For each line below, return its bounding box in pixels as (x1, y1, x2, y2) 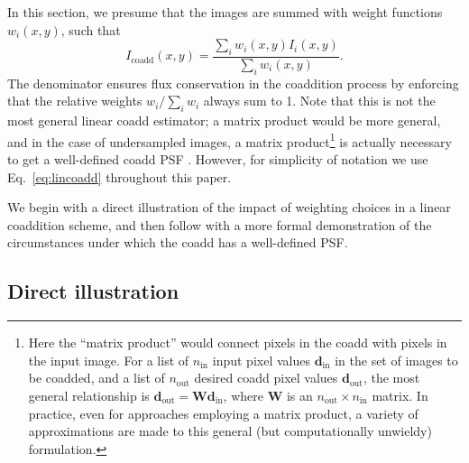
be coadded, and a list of (28, 368, 165, 387)
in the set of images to (335, 350, 458, 369)
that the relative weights (7, 91, 143, 110)
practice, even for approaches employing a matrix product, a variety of (28, 403, 418, 422)
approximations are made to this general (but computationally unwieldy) (28, 421, 432, 440)
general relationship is (28, 386, 150, 404)
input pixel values (212, 350, 310, 369)
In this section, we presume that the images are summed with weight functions (7, 3, 443, 21)
